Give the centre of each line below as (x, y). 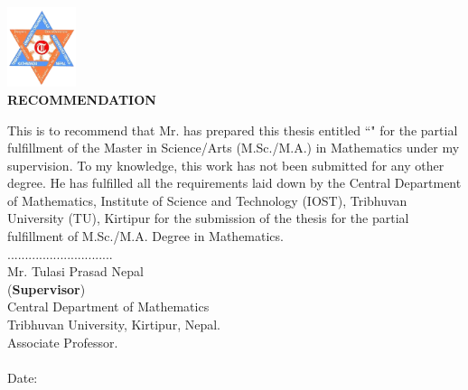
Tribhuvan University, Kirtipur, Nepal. (114, 325)
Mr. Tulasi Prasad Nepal (75, 271)
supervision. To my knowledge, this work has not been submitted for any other (226, 165)
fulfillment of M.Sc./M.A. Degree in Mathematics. (145, 236)
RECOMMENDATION (82, 99)
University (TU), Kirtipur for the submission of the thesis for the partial (208, 218)
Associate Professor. (63, 342)
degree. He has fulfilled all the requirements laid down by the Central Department (234, 183)
